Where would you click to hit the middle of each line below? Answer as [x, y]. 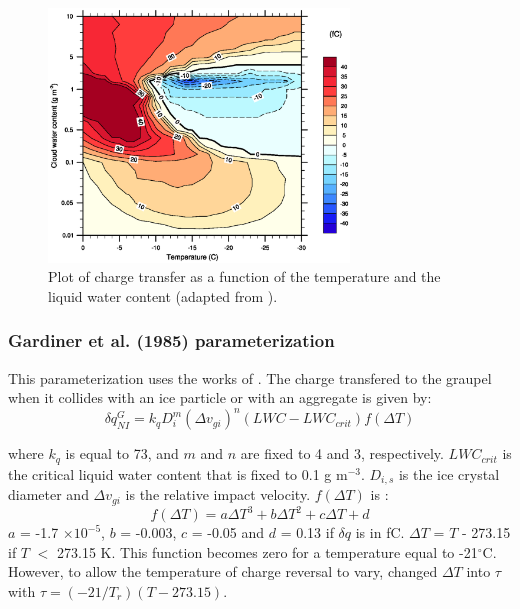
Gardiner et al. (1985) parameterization [171, 340]
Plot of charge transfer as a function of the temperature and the [244, 276]
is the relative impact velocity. [218, 494]
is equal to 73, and [122, 453]
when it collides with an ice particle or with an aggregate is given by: [220, 397]
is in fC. [380, 532]
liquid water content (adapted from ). [163, 295]
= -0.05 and [228, 532]
